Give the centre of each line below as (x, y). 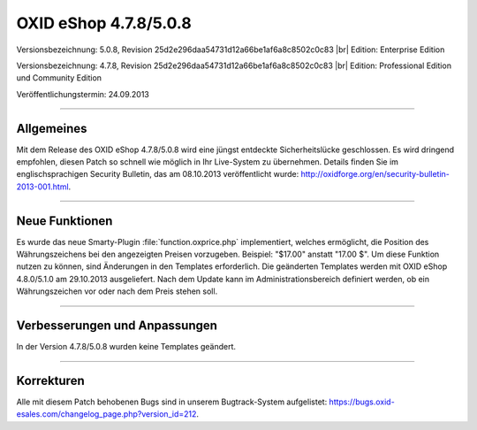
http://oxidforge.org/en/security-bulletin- (375, 174)
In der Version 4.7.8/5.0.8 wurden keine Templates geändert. (126, 347)
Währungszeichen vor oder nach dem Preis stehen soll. (117, 291)
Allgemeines (52, 128)
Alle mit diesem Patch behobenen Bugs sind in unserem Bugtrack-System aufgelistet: (172, 402)
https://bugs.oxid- (362, 402)
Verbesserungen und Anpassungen (117, 326)
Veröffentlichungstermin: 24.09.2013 (83, 94)
